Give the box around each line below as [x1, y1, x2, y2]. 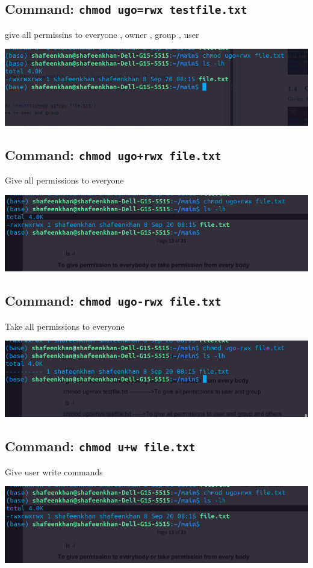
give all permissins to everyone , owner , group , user [5, 28, 199, 40]
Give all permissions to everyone [5, 174, 124, 187]
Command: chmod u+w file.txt [5, 437, 196, 455]
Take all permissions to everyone [5, 319, 125, 332]
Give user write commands [5, 465, 103, 478]
